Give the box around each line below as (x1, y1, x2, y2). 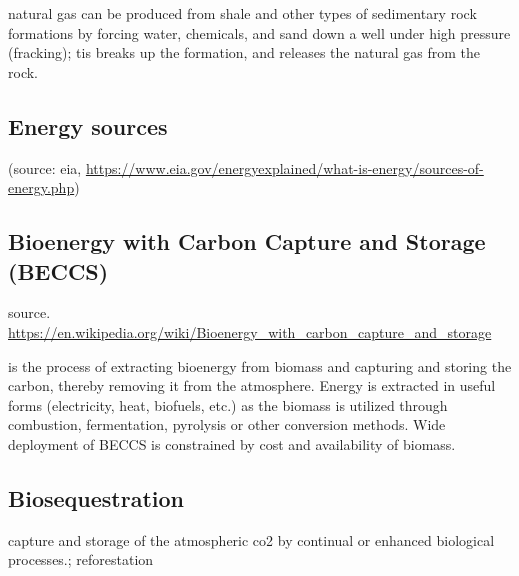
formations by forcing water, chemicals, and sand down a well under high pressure (8, 22, 511, 43)
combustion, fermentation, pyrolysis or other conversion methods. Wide (8, 414, 446, 435)
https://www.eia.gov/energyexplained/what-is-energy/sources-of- (85, 157, 484, 178)
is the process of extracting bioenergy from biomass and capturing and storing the (8, 355, 512, 376)
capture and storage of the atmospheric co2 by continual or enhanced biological (8, 529, 495, 550)
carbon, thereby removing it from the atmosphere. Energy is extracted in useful (8, 375, 496, 396)
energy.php (8, 177, 75, 198)
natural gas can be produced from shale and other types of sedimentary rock (8, 3, 477, 23)
